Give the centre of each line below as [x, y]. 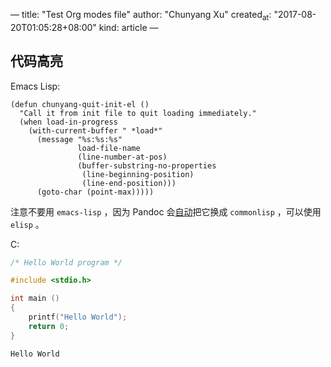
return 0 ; [49, 326]
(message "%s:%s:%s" [79, 139]
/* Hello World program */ [66, 262]
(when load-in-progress [68, 122]
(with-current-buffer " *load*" [95, 130]
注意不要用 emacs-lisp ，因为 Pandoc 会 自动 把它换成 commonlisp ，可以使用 [166, 211]
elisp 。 [27, 224]
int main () [35, 299]
